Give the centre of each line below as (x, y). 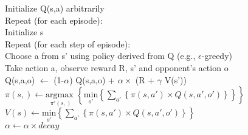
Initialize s (24, 32)
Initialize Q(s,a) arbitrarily (55, 8)
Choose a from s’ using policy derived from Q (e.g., (100, 56)
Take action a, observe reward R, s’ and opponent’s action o (117, 67)
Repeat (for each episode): (54, 20)
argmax (60, 95)
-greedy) (217, 56)
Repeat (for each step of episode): (68, 43)
